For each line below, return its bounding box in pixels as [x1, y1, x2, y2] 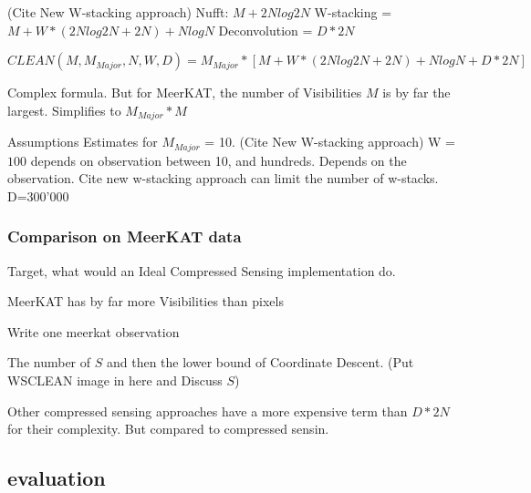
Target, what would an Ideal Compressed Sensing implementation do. [7, 261, 396, 280]
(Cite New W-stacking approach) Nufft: [7, 3, 229, 21]
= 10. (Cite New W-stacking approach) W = [204, 132, 456, 151]
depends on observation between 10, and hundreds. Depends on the [30, 150, 407, 169]
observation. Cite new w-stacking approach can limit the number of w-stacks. [7, 169, 439, 188]
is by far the [382, 83, 451, 102]
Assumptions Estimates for [7, 132, 158, 151]
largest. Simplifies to [7, 100, 121, 119]
